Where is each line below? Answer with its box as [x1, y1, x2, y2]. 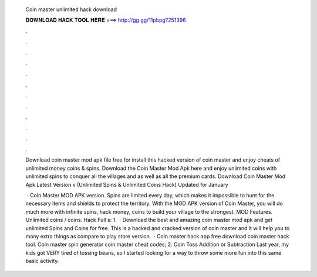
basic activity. [25, 258, 59, 265]
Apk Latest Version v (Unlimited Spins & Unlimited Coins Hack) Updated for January [25, 181, 228, 188]
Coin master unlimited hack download [25, 6, 117, 13]
